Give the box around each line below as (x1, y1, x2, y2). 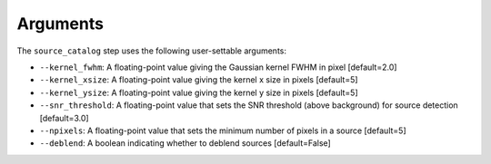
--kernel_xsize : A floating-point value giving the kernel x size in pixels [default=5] (39, 74, 358, 85)
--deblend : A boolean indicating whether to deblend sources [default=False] (39, 138, 331, 149)
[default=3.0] (39, 112, 90, 123)
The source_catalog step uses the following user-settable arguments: (16, 45, 286, 56)
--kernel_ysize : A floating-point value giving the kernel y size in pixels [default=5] (39, 87, 358, 98)
